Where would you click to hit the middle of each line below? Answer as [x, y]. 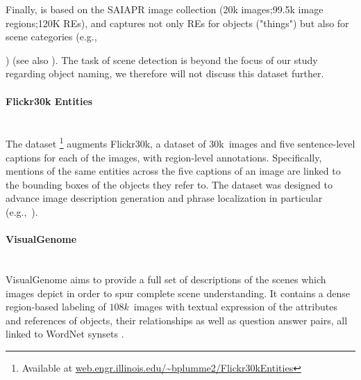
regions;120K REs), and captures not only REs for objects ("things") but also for [177, 23]
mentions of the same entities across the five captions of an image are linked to [173, 171]
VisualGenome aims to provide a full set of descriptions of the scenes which [166, 279]
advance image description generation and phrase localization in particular [164, 198]
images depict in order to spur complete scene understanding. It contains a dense [178, 293]
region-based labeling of [56, 307]
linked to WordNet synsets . [65, 334]
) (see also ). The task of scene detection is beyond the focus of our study [162, 60]
